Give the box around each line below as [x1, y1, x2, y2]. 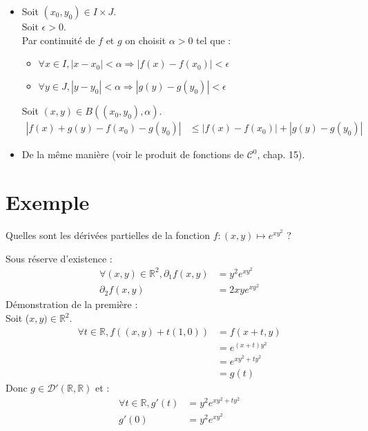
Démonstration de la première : [6, 297, 138, 312]
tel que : [196, 32, 231, 47]
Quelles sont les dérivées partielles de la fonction [6, 227, 210, 242]
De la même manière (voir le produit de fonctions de [21, 147, 244, 162]
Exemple [6, 188, 90, 215]
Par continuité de [21, 32, 95, 47]
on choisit [125, 32, 166, 47]
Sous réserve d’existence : [6, 251, 113, 265]
